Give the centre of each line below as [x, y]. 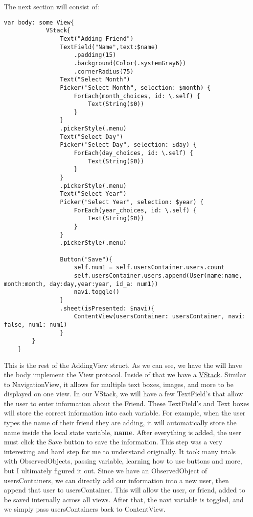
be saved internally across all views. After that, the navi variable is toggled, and [124, 499]
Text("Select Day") [92, 137]
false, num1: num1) [35, 324]
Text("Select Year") [93, 194]
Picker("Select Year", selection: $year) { [132, 202]
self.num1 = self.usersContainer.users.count [149, 268]
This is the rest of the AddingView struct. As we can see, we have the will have [123, 365]
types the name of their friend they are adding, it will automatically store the [120, 423]
